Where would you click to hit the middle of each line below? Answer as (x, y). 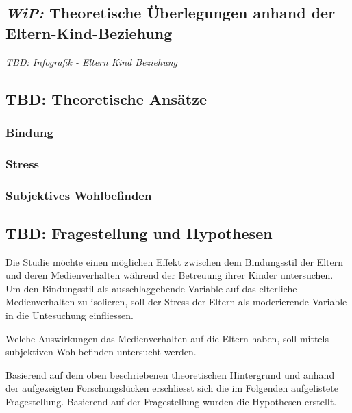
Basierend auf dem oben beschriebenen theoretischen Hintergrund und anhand (170, 374)
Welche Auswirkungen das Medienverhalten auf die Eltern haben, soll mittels (167, 338)
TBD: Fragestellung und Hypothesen (139, 233)
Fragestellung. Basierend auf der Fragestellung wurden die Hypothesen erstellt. (171, 402)
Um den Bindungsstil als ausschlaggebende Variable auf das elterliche (151, 288)
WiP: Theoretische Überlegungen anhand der (171, 13)
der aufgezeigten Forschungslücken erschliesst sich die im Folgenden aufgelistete (172, 388)
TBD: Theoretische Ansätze (106, 98)
